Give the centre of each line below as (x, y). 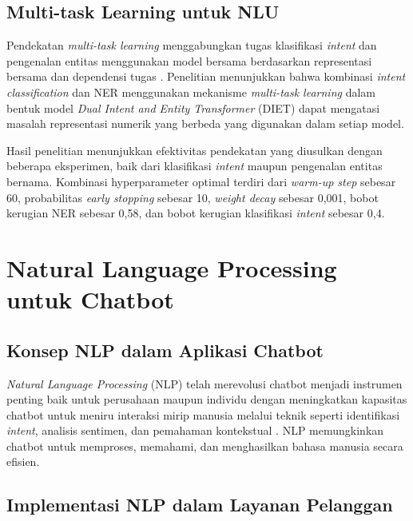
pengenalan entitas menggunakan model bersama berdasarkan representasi (189, 60)
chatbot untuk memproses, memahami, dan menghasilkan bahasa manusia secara (205, 445)
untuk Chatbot (90, 299)
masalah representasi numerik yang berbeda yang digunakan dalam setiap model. (205, 123)
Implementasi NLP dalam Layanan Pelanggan (200, 505)
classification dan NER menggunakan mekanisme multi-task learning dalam (191, 91)
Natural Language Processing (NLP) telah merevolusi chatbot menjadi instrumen (205, 383)
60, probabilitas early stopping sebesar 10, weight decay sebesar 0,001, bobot (193, 197)
